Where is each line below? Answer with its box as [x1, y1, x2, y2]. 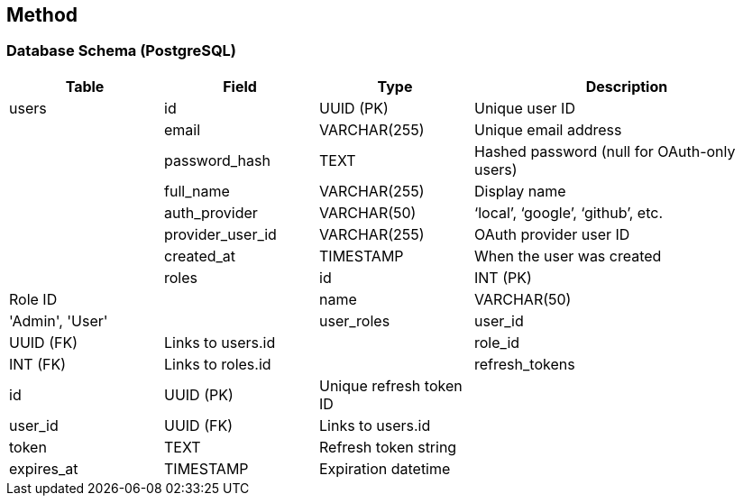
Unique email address [474, 120, 622, 139]
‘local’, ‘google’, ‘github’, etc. [474, 203, 664, 222]
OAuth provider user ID [474, 224, 630, 243]
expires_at [9, 459, 78, 478]
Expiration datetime [319, 459, 451, 478]
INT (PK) [474, 268, 532, 287]
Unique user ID [474, 98, 575, 117]
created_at [164, 246, 236, 265]
